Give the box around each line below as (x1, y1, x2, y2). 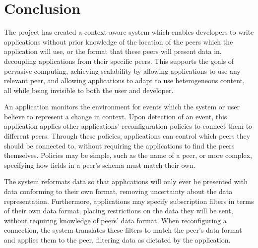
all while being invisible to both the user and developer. (4, 85, 174, 95)
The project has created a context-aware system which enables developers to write (4, 27, 254, 37)
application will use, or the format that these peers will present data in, (4, 46, 222, 56)
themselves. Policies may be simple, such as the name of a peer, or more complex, (4, 150, 253, 160)
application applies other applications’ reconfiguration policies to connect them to (4, 121, 253, 131)
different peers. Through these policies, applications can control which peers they (4, 131, 251, 141)
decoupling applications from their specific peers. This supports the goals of (4, 55, 234, 66)
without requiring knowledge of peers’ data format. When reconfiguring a (4, 215, 227, 225)
